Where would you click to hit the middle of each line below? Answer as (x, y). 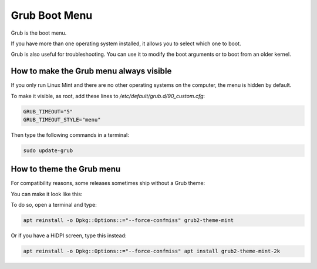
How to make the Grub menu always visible (91, 71)
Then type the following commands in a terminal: (70, 134)
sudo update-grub (48, 150)
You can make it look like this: (47, 194)
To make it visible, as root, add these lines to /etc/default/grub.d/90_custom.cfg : (108, 96)
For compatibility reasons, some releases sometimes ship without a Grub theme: (108, 183)
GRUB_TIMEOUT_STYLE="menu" (62, 120)
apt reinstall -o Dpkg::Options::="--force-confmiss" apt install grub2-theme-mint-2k (152, 251)
